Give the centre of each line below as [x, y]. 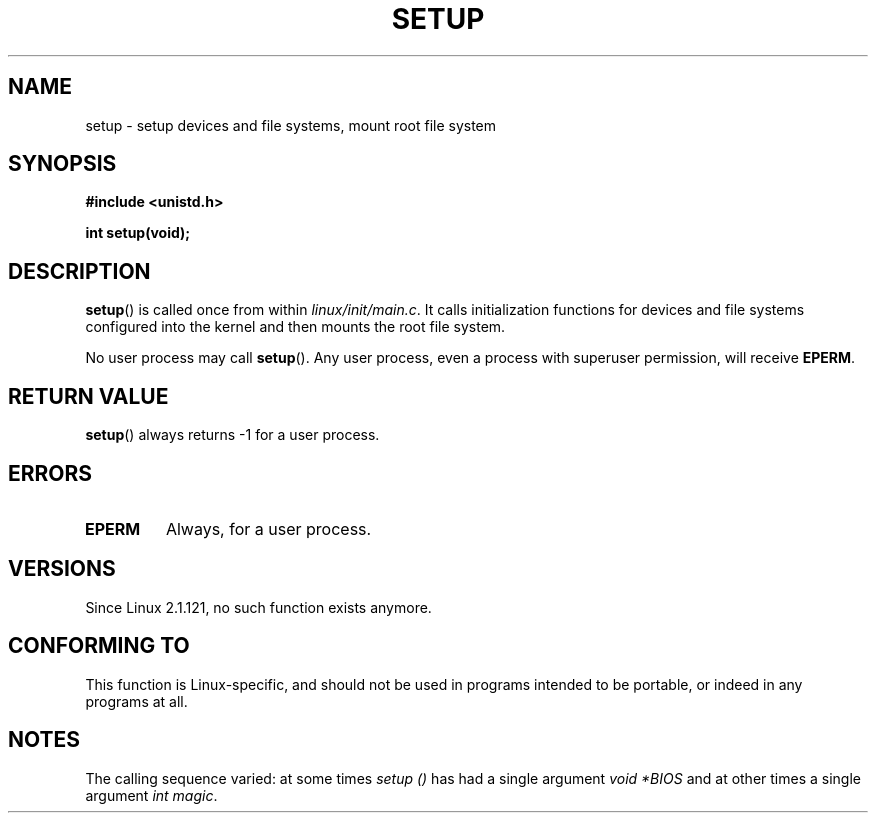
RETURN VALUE [88, 396]
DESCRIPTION [79, 271]
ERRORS [50, 473]
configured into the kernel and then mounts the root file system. [295, 327]
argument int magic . [151, 795]
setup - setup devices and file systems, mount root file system [291, 125]
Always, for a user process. [268, 528]
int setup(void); [138, 233]
